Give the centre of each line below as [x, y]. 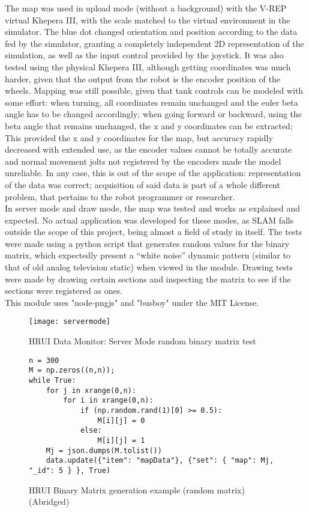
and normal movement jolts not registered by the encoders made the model [143, 161]
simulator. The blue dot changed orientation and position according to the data [151, 32]
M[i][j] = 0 [121, 420]
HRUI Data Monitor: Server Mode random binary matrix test [142, 341]
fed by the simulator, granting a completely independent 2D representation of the [154, 43]
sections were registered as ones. [64, 291]
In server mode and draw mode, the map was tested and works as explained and [153, 208]
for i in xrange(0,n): [108, 401]
